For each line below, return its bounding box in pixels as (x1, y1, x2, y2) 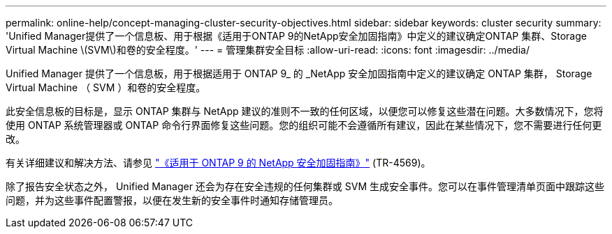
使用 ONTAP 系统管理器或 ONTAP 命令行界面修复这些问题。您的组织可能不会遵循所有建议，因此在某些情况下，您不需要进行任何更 (6, 119, 602, 131)
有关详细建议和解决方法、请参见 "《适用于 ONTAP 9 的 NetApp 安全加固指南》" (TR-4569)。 (6, 157, 431, 169)
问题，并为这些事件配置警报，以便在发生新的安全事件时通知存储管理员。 (6, 194, 338, 206)
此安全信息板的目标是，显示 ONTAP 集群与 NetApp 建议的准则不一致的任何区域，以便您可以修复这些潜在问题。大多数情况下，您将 (6, 105, 604, 117)
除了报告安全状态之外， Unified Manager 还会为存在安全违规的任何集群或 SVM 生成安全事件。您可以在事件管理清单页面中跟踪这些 (6, 180, 605, 192)
